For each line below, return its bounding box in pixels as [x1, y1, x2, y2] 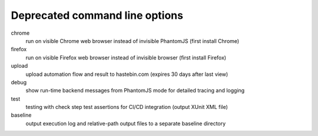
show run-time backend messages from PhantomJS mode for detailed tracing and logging [25, 87, 245, 94]
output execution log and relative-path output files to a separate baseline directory [25, 120, 226, 127]
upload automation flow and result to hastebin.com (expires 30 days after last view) [25, 71, 228, 78]
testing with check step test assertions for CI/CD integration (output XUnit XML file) [25, 104, 228, 111]
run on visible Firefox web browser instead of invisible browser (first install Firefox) [25, 54, 227, 61]
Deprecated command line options [11, 9, 184, 22]
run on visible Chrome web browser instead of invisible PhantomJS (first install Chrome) [25, 37, 240, 44]
